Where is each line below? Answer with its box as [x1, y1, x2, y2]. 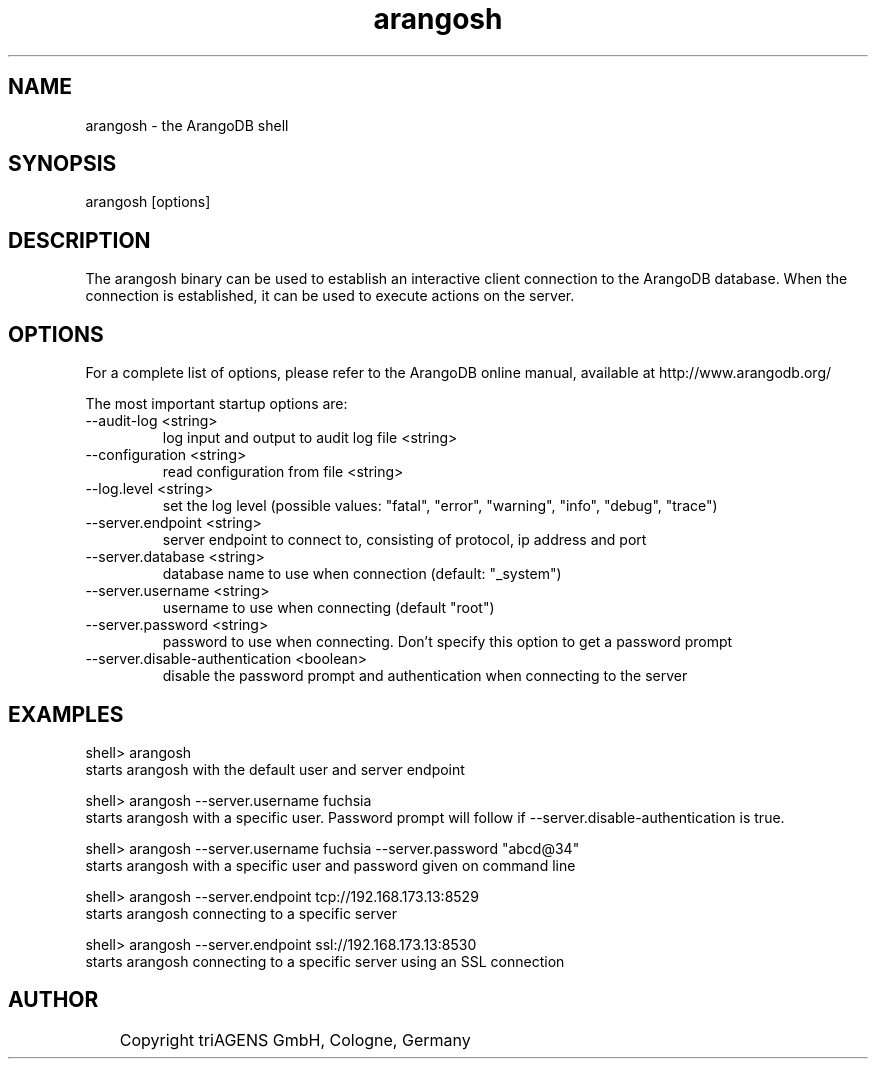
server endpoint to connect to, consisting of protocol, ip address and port [162, 531, 647, 549]
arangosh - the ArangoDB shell [85, 116, 289, 134]
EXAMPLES [8, 701, 124, 727]
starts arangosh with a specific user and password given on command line [85, 856, 576, 874]
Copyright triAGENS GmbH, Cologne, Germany [119, 1029, 471, 1050]
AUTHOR [8, 987, 99, 1013]
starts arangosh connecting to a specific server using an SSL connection [85, 952, 565, 970]
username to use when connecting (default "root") [162, 599, 495, 617]
